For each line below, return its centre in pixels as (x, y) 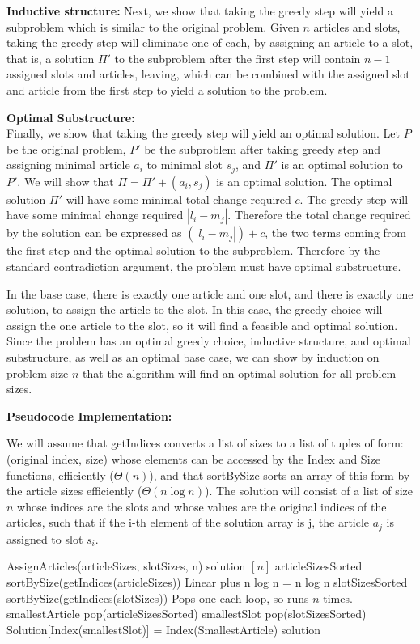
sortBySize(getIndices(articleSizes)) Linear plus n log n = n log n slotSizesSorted (207, 581)
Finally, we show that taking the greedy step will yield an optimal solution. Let (204, 133)
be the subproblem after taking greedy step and (263, 148)
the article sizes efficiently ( (74, 491)
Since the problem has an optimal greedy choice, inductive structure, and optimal (209, 341)
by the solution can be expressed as (94, 233)
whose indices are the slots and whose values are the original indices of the (202, 506)
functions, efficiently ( (60, 475)
